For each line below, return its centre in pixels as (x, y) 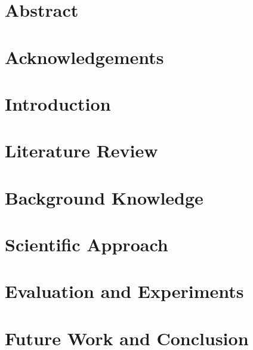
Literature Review (81, 150)
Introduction (58, 103)
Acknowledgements (84, 57)
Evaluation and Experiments (124, 291)
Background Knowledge (104, 197)
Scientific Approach (87, 244)
